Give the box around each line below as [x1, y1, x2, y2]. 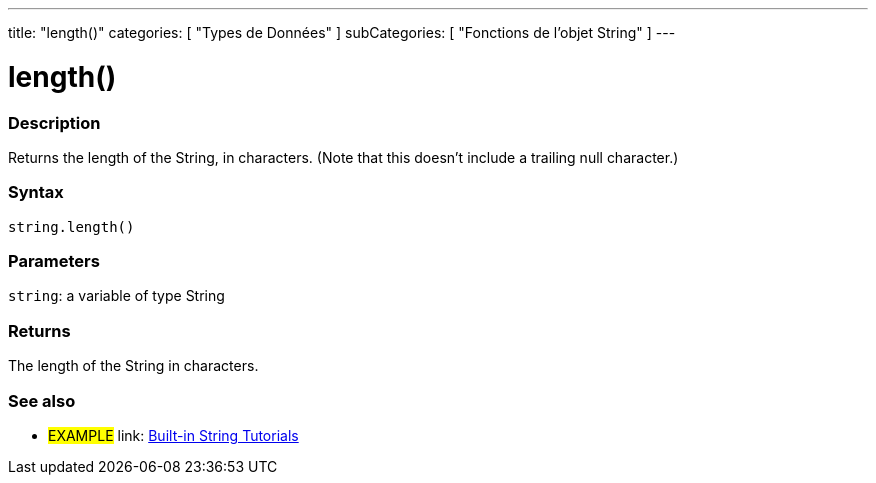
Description [8, 112, 101, 133]
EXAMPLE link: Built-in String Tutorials [48, 426, 299, 444]
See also [8, 390, 76, 411]
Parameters [8, 251, 100, 271]
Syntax [8, 182, 64, 203]
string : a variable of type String [8, 287, 225, 305]
